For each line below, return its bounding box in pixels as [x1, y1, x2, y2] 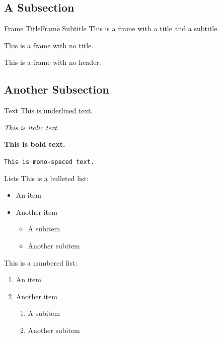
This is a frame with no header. [4, 57, 101, 67]
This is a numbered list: [4, 257, 78, 268]
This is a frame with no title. [4, 40, 94, 50]
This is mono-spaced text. [4, 158, 94, 165]
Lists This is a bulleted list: [4, 173, 89, 183]
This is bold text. [4, 139, 65, 149]
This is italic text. [4, 122, 59, 132]
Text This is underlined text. [4, 105, 93, 116]
